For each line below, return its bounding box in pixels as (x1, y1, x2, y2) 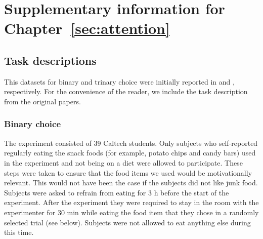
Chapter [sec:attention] (4, 18, 170, 38)
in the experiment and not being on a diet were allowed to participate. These (4, 157, 243, 168)
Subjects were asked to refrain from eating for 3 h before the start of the (4, 187, 229, 197)
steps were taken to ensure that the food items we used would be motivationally (4, 167, 252, 178)
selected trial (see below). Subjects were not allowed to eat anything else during (4, 217, 251, 227)
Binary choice (4, 117, 61, 130)
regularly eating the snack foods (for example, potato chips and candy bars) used (4, 147, 256, 158)
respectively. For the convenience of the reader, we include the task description (4, 86, 248, 97)
